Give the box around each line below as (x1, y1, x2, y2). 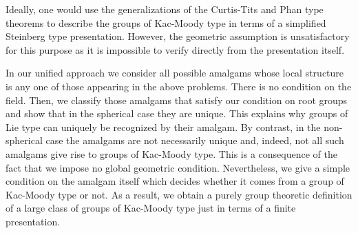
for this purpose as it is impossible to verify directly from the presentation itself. (6, 42, 345, 57)
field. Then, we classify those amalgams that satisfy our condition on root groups (6, 92, 348, 107)
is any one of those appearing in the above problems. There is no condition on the (6, 79, 352, 93)
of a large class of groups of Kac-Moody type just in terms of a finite (6, 201, 296, 215)
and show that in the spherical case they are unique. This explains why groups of (6, 106, 348, 121)
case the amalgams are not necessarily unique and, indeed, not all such (45, 133, 344, 148)
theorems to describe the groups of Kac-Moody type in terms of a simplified (6, 15, 326, 30)
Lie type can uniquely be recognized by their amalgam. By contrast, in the (6, 119, 321, 134)
